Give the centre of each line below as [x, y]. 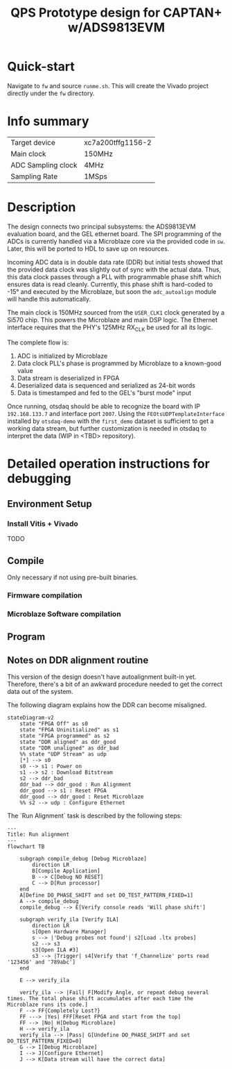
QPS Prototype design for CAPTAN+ [116, 13]
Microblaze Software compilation [64, 614]
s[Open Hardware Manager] [70, 932]
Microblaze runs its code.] [48, 1005]
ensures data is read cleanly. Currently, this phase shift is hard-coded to [110, 284]
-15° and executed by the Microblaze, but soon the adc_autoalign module [112, 291]
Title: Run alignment [38, 835]
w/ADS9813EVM [116, 27]
